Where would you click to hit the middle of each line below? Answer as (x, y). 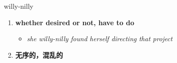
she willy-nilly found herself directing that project (100, 39)
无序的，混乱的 (39, 55)
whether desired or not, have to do (75, 22)
